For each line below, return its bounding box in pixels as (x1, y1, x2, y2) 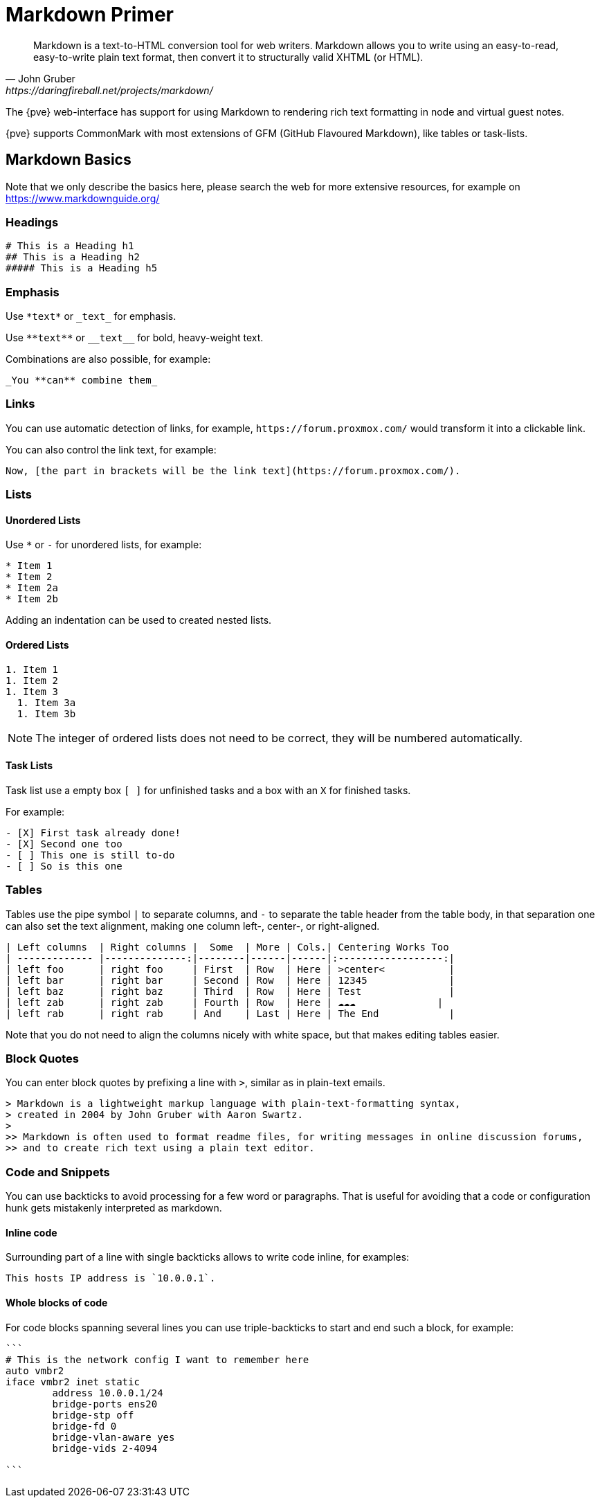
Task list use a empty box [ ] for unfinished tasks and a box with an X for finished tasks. (6, 784, 411, 796)
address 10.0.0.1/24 (52, 1387, 163, 1398)
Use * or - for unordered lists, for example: (6, 539, 202, 551)
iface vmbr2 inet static (6, 1376, 140, 1387)
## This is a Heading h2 (6, 251, 140, 263)
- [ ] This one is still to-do (6, 849, 175, 861)
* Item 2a (6, 582, 58, 594)
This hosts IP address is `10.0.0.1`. (6, 1272, 216, 1284)
